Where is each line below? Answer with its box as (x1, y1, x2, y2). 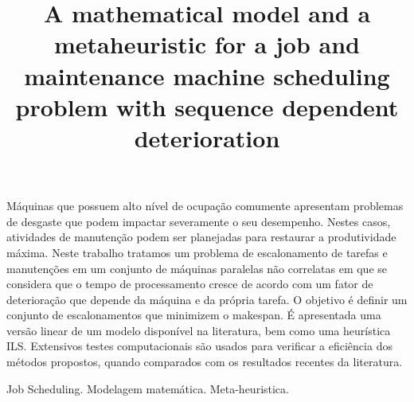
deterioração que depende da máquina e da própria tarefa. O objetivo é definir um (6, 291, 408, 307)
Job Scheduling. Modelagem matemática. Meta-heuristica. (6, 380, 289, 396)
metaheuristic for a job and (54, 28, 360, 60)
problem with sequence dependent (15, 90, 399, 123)
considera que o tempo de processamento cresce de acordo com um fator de (6, 275, 373, 292)
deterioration (134, 121, 280, 154)
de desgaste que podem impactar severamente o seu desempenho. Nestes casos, (6, 213, 391, 229)
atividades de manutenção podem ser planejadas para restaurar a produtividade (6, 228, 396, 245)
